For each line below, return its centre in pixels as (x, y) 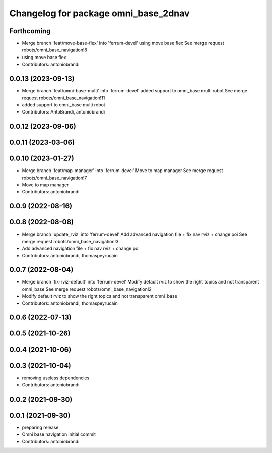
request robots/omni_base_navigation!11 (63, 98)
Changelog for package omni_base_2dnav (99, 13)
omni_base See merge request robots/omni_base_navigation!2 (87, 289)
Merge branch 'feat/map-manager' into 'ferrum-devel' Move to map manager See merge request (122, 171)
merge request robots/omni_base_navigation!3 (70, 241)
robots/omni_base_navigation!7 (54, 178)
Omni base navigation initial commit (59, 434)
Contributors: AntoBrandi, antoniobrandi (63, 112)
